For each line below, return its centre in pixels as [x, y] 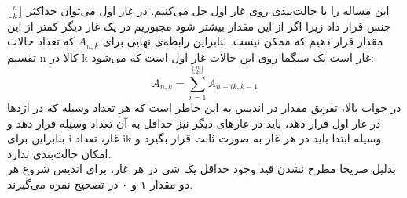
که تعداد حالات [41, 41]
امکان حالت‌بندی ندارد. [59, 153]
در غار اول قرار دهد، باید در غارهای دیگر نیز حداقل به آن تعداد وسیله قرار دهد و [194, 122]
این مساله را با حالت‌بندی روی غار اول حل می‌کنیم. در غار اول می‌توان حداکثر [208, 10]
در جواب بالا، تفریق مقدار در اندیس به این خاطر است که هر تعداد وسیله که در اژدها [204, 107]
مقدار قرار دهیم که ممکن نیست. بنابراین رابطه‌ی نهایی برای [243, 41]
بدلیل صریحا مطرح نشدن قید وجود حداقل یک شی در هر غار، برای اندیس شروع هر [202, 169]
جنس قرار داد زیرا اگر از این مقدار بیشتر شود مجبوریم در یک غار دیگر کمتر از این [199, 25]
